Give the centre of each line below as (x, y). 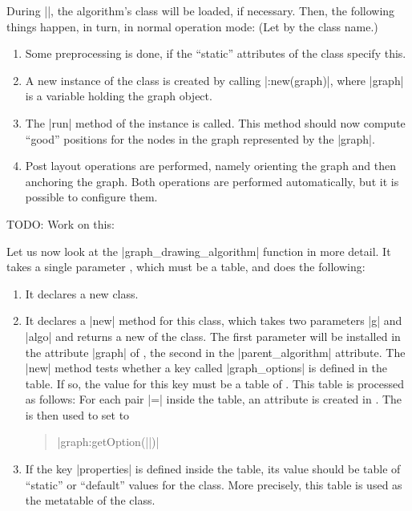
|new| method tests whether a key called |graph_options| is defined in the (206, 368)
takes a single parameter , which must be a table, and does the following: (186, 267)
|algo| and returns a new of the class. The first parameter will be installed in (213, 336)
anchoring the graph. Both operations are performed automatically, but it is (212, 181)
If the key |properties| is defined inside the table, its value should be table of (213, 469)
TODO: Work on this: (61, 223)
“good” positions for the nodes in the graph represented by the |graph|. (200, 138)
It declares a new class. (82, 293)
